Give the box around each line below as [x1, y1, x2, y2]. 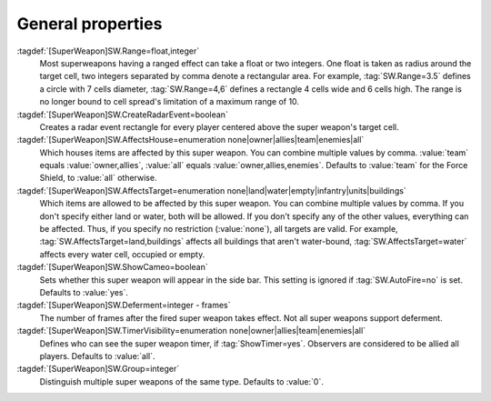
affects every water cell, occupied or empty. [39, 248, 205, 259]
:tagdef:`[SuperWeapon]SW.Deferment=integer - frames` [16, 300, 231, 311]
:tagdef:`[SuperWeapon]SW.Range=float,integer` [16, 45, 200, 56]
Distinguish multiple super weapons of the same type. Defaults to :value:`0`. [39, 376, 325, 386]
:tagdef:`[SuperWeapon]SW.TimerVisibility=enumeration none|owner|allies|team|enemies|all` [16, 326, 366, 336]
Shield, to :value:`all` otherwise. [39, 173, 157, 184]
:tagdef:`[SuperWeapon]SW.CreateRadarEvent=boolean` [16, 109, 229, 120]
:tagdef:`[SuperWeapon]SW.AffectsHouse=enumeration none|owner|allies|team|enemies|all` [16, 135, 365, 145]
